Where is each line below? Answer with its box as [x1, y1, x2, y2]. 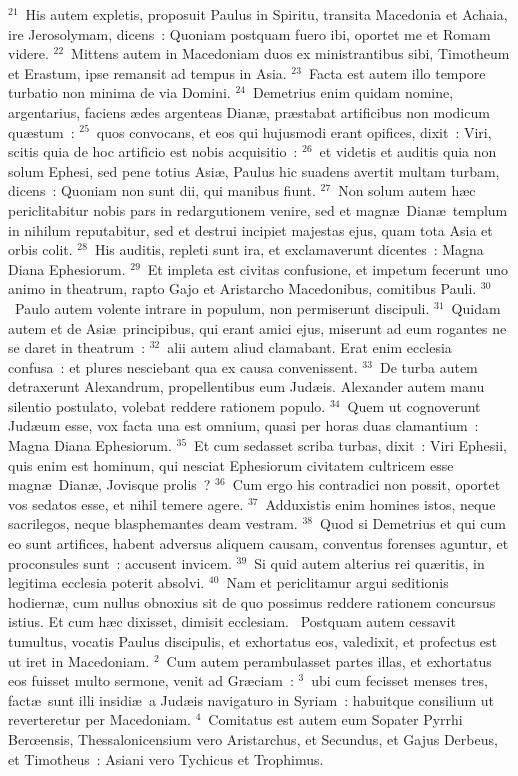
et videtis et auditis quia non [319, 141, 497, 162]
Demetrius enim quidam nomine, [252, 82, 454, 103]
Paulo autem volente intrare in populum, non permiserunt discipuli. [14, 297, 430, 318]
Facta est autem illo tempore [308, 62, 486, 83]
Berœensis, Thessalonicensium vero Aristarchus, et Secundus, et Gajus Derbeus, [8, 728, 498, 749]
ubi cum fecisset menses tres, [311, 670, 488, 691]
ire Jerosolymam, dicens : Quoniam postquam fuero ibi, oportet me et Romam [8, 23, 491, 44]
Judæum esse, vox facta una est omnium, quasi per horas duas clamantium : [8, 415, 479, 436]
